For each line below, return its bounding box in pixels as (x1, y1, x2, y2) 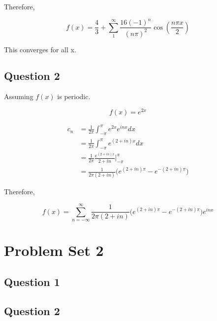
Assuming (4, 91, 33, 102)
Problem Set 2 (4, 240, 104, 260)
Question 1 (4, 274, 60, 289)
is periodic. (57, 91, 91, 102)
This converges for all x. (4, 44, 76, 54)
